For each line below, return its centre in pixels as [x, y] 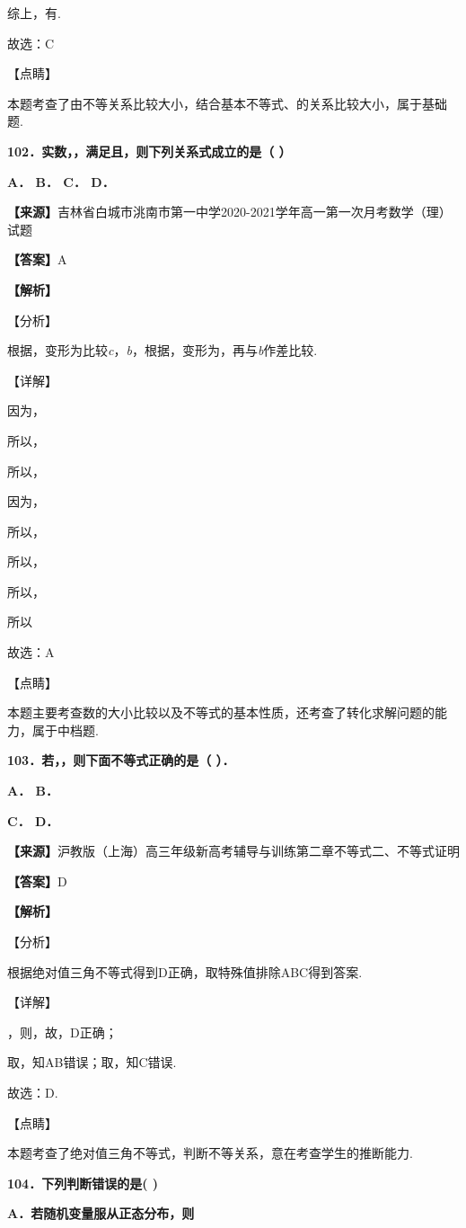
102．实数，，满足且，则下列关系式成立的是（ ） [149, 151]
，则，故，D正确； [62, 1032]
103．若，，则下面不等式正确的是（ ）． [121, 760]
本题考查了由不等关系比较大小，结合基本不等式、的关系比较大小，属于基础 [227, 103]
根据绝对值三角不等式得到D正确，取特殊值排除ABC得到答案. [185, 971]
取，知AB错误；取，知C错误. [92, 1062]
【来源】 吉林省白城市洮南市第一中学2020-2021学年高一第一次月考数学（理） [229, 212]
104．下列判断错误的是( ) [83, 1183]
